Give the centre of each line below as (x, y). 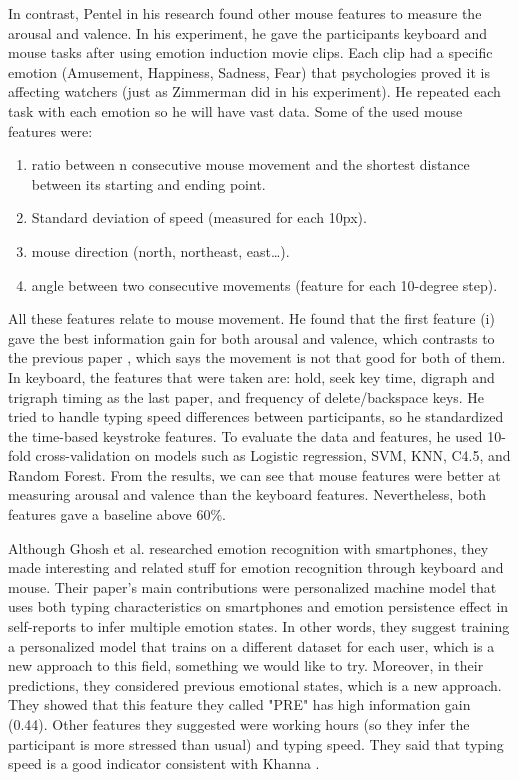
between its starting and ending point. (148, 183)
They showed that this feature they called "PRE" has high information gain (239, 704)
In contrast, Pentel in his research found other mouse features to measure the (245, 13)
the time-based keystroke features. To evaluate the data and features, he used (245, 435)
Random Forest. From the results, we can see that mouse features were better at (254, 474)
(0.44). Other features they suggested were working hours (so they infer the (239, 724)
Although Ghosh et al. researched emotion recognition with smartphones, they (248, 547)
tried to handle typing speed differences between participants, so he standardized (256, 416)
